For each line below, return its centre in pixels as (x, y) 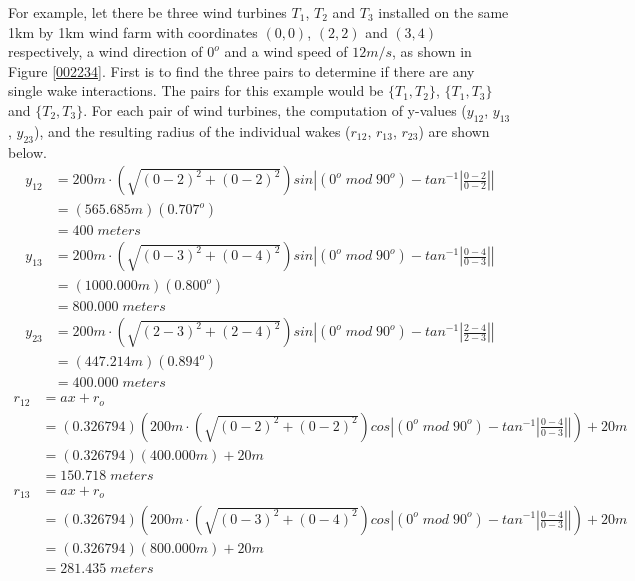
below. (27, 151)
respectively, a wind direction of (105, 51)
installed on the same (443, 12)
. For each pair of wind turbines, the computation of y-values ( (275, 109)
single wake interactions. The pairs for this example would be (196, 90)
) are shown (454, 130)
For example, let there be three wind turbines (147, 12)
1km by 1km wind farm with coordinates (133, 31)
